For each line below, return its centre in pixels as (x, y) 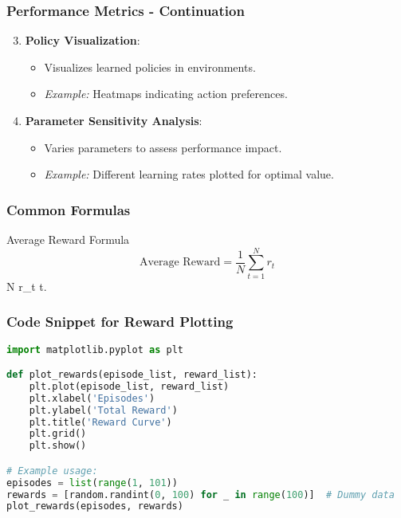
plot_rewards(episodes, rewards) (95, 506)
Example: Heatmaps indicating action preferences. (166, 94)
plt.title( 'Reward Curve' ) (100, 422)
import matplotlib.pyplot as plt (95, 349)
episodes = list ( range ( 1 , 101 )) (92, 483)
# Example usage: (52, 471)
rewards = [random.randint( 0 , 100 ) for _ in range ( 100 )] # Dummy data (200, 494)
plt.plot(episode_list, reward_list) (129, 386)
